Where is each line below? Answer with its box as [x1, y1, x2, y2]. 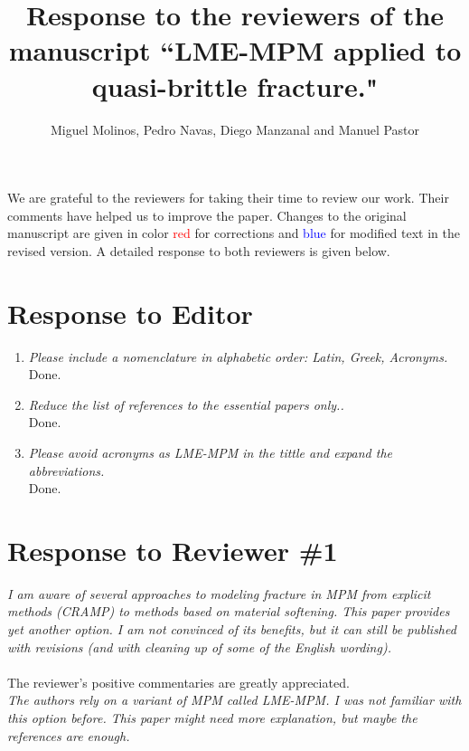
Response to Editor [7, 294, 253, 331]
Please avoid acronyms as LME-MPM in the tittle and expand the [28, 442, 393, 461]
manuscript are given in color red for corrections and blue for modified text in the [7, 223, 461, 242]
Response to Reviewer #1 [7, 531, 338, 568]
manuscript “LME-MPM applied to [8, 32, 462, 69]
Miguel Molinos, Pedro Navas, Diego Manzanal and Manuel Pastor [50, 119, 420, 138]
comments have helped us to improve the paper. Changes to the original [7, 205, 407, 224]
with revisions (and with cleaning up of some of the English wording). [7, 637, 391, 656]
